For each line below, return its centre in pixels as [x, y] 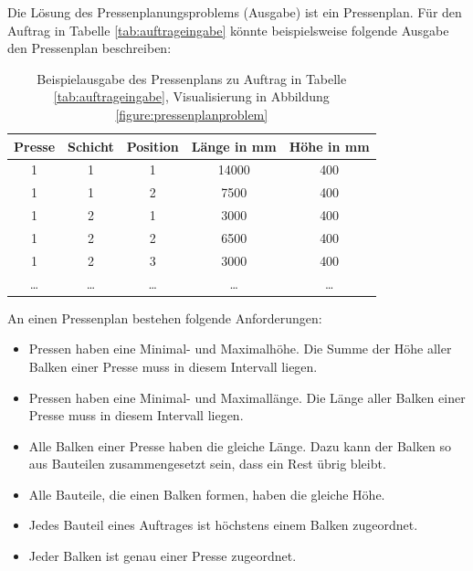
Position [152, 146]
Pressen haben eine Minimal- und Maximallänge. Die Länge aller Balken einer [247, 397]
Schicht [91, 146]
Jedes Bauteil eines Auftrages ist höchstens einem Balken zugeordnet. [223, 525]
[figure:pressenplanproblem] [192, 114]
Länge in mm [234, 146]
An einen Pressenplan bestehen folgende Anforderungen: [165, 317]
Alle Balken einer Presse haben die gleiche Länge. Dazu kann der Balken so [240, 445]
